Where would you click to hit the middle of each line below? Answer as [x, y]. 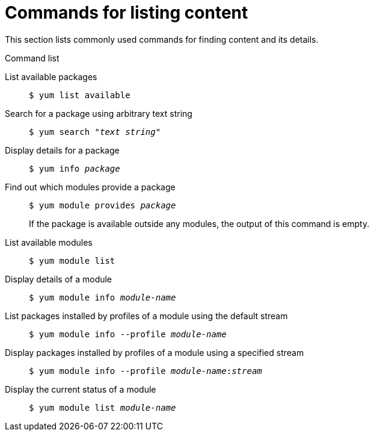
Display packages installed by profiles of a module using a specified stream [155, 352]
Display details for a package [62, 150]
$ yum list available [80, 95]
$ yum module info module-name [103, 297]
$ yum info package [75, 168]
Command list [32, 58]
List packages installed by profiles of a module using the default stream [146, 316]
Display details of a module [59, 279]
